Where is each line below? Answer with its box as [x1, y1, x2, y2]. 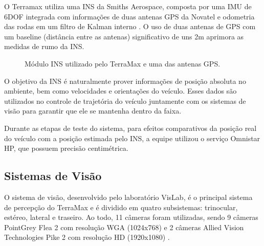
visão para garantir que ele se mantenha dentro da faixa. [4, 105, 182, 116]
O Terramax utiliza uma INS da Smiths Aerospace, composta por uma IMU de [4, 1, 252, 11]
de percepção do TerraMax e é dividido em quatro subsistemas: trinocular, [4, 202, 238, 212]
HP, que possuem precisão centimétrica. [4, 143, 128, 153]
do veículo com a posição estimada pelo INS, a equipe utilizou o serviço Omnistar [4, 132, 260, 143]
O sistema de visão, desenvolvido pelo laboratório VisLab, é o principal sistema [4, 191, 253, 202]
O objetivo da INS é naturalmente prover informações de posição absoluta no [4, 75, 246, 86]
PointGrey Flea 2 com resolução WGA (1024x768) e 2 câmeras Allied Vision [4, 221, 244, 232]
